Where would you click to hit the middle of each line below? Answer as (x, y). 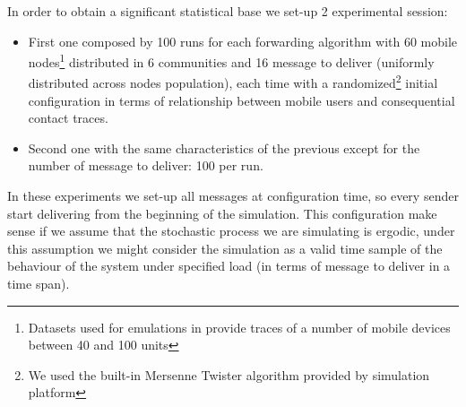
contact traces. (68, 118)
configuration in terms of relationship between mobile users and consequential (242, 100)
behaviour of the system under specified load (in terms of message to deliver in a (229, 266)
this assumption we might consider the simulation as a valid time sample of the (225, 248)
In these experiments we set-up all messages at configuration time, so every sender (233, 196)
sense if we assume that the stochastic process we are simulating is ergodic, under (231, 231)
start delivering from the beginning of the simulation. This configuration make (222, 213)
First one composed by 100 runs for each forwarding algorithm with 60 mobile (243, 41)
